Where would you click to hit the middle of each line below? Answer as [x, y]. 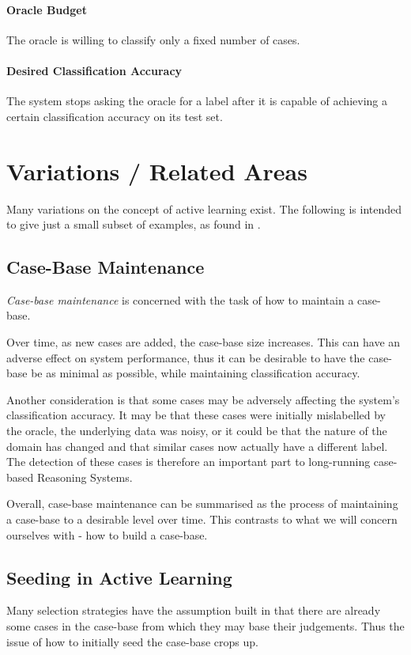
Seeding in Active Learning [119, 577]
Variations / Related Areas [157, 170]
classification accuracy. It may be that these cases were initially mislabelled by [196, 415]
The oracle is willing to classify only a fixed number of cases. [153, 39]
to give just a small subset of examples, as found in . [134, 224]
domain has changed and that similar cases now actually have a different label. [197, 446]
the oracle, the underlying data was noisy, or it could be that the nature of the [197, 431]
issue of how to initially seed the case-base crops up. [132, 641]
